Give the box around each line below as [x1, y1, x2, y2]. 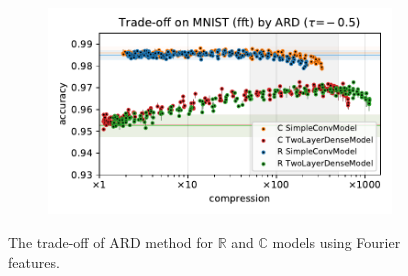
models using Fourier [272, 231, 401, 252]
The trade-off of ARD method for [8, 231, 214, 252]
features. [8, 251, 60, 272]
